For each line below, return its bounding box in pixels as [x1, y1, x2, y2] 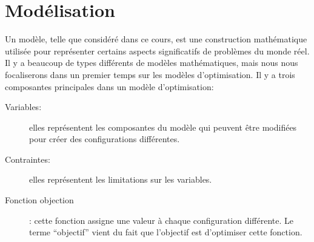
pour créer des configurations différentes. [29, 132, 180, 145]
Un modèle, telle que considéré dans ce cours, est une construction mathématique [5, 33, 307, 45]
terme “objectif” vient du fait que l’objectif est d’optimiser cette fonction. [29, 226, 302, 238]
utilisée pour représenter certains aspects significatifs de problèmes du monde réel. [5, 44, 310, 57]
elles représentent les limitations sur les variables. [29, 173, 212, 186]
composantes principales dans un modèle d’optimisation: [5, 80, 214, 93]
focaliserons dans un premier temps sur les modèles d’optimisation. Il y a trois [5, 68, 295, 80]
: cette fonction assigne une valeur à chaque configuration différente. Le [29, 214, 294, 226]
